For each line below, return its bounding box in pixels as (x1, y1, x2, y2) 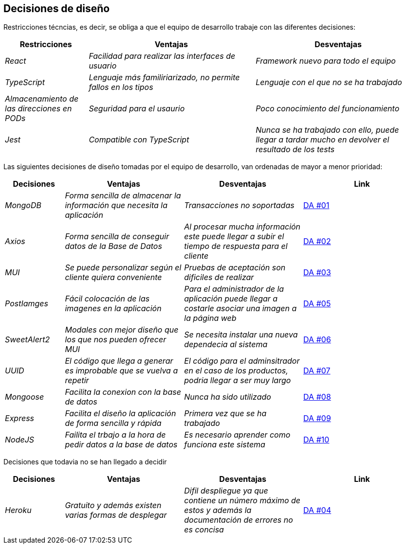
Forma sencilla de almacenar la (65, 191, 181, 201)
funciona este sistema (184, 440, 265, 450)
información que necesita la (65, 200, 168, 211)
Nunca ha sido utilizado (184, 392, 271, 402)
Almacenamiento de (5, 94, 79, 104)
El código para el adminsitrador (184, 356, 300, 366)
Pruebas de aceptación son (184, 263, 286, 273)
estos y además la (184, 505, 252, 515)
